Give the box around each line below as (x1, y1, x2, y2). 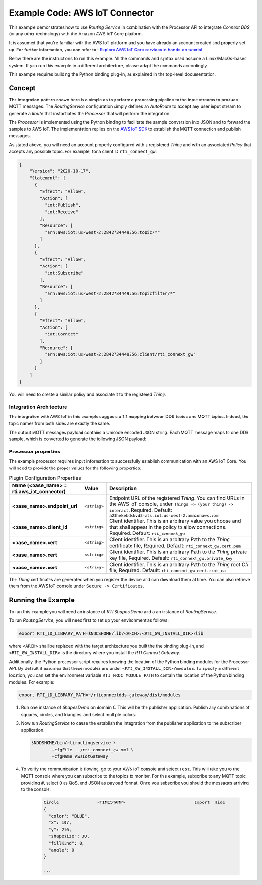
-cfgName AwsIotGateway (51, 754, 109, 759)
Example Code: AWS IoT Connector (9, 7, 154, 18)
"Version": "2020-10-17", (29, 168, 91, 174)
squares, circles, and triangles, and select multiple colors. (21, 711, 136, 717)
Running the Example (9, 596, 75, 604)
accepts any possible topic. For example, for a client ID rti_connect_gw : (9, 149, 157, 154)
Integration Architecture (9, 403, 67, 410)
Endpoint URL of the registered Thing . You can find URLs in (109, 494, 245, 501)
